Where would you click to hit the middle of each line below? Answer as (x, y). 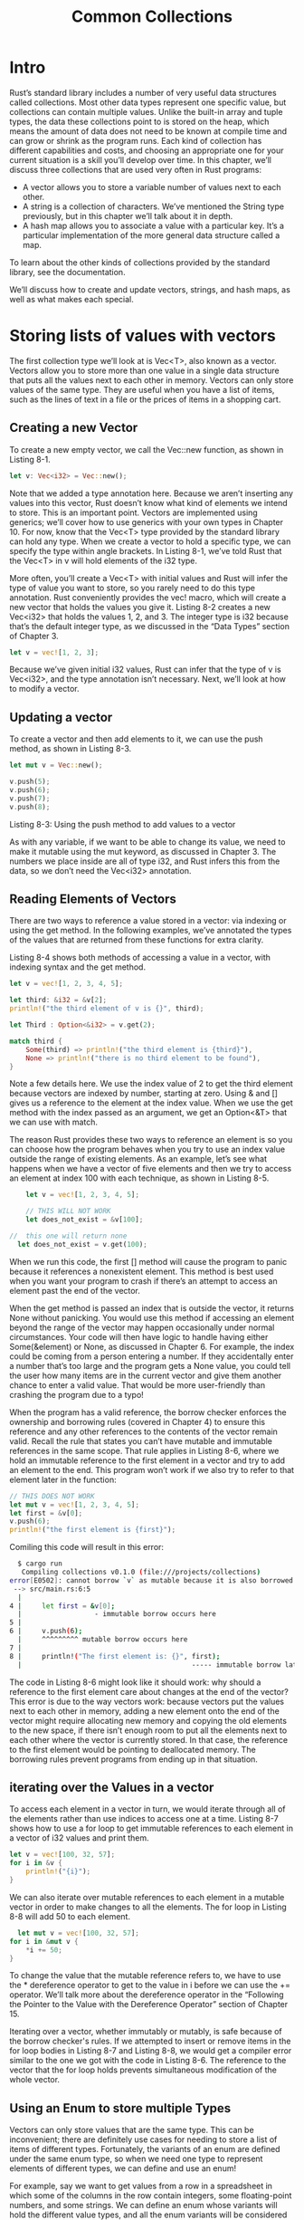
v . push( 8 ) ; (30, 807)
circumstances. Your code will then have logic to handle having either (139, 1336)
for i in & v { (36, 1863)
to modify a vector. (44, 689)
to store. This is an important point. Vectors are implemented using (133, 512)
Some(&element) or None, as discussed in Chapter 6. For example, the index (152, 1346)
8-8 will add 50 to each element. (70, 1916)
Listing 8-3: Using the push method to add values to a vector (123, 824)
